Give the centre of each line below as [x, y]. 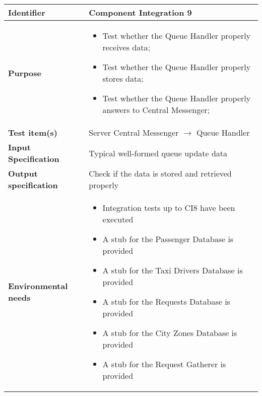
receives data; [126, 47]
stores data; [123, 78]
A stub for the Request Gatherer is [164, 364]
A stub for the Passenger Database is [168, 239]
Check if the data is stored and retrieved [160, 173]
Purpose [25, 73]
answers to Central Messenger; [156, 110]
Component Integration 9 [140, 12]
